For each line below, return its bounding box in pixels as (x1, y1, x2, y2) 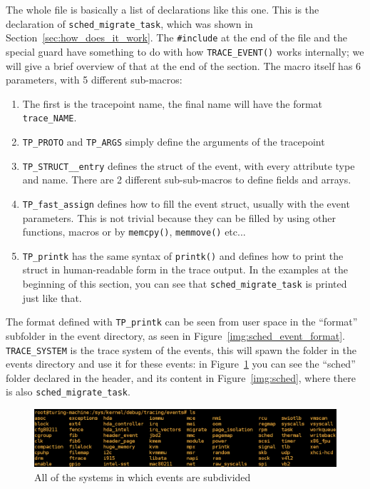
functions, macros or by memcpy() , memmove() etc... (22, 224, 246, 239)
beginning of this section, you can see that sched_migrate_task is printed (22, 276, 347, 291)
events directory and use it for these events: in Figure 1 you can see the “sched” (6, 356, 356, 371)
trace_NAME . (22, 110, 77, 125)
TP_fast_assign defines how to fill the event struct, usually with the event (22, 196, 350, 211)
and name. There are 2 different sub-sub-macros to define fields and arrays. (22, 172, 351, 187)
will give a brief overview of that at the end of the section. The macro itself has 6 (6, 58, 361, 73)
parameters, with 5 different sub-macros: (6, 72, 183, 87)
